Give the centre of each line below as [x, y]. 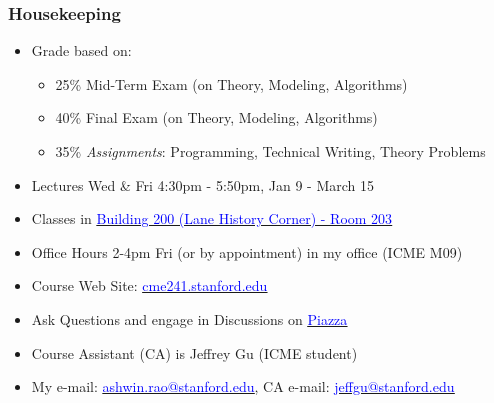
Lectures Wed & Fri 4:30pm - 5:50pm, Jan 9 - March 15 [202, 184]
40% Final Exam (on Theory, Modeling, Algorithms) [216, 117]
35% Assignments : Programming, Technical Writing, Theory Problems [270, 151]
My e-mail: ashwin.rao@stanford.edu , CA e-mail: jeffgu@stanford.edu [243, 386]
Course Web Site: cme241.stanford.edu [149, 285]
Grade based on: [81, 50]
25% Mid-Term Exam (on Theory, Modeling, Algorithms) [231, 83]
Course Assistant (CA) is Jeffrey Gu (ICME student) [194, 352]
